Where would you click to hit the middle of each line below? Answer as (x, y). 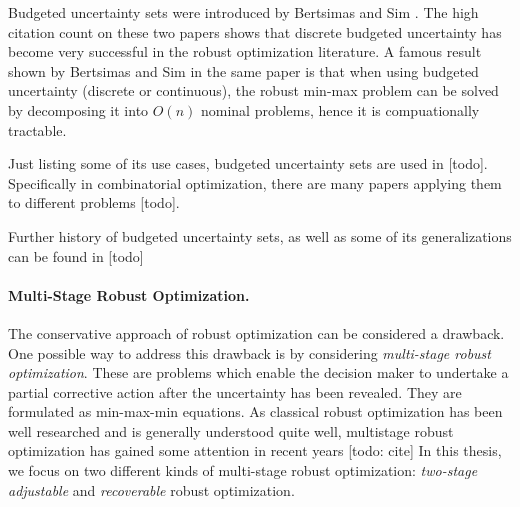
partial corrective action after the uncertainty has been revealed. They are (235, 391)
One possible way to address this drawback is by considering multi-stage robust (249, 352)
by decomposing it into (78, 109)
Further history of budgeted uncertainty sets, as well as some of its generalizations (260, 235)
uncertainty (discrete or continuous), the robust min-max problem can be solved (253, 90)
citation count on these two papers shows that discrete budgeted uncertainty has (255, 31)
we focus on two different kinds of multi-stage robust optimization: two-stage (243, 470)
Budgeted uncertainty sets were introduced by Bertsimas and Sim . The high (243, 12)
